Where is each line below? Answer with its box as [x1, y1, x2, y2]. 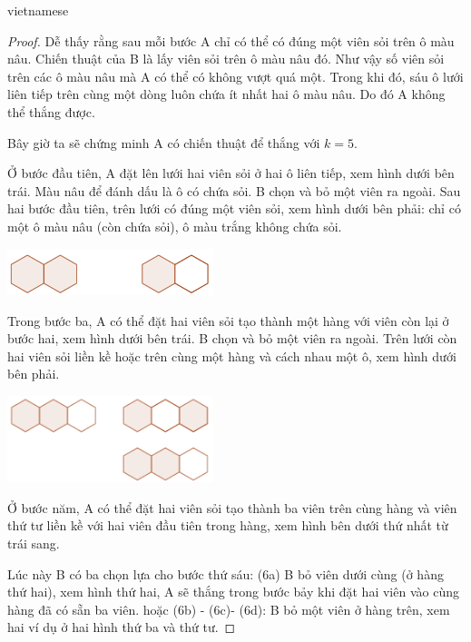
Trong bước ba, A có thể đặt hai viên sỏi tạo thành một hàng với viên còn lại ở [7, 311, 449, 330]
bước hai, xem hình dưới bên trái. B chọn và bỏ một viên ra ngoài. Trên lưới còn [7, 329, 457, 348]
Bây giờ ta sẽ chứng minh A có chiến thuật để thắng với [7, 133, 320, 152]
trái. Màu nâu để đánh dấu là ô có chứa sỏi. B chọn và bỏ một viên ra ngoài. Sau [7, 181, 461, 200]
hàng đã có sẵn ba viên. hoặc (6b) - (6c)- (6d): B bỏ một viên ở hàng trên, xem [7, 599, 450, 618]
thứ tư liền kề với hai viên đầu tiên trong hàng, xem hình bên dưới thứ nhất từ [7, 516, 448, 535]
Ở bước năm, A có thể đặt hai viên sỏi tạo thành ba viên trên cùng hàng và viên [7, 498, 457, 517]
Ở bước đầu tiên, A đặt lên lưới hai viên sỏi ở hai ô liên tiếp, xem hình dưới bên [7, 163, 455, 183]
